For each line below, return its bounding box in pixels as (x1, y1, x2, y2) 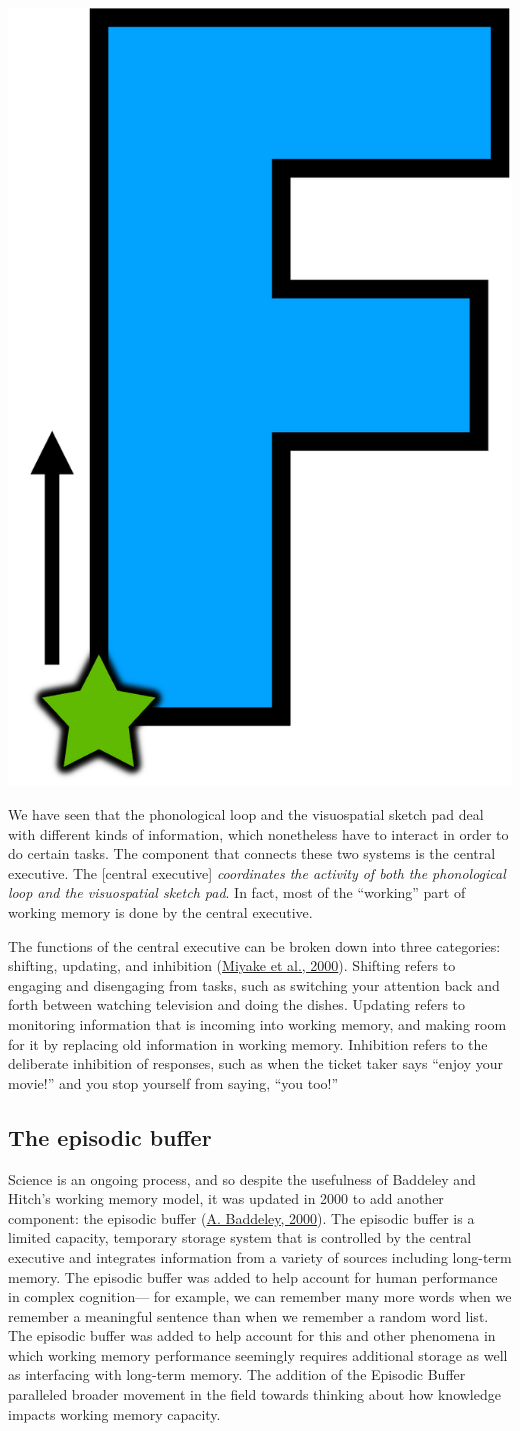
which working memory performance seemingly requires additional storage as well (8, 1344, 508, 1365)
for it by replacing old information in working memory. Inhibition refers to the (8, 1033, 488, 1054)
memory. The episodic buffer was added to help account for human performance (8, 1266, 498, 1287)
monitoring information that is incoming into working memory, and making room (8, 1013, 507, 1034)
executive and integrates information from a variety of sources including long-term (8, 1246, 512, 1267)
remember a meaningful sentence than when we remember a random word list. (8, 1305, 489, 1326)
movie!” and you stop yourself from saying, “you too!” (8, 1072, 339, 1093)
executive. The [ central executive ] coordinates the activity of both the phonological (8, 862, 506, 883)
